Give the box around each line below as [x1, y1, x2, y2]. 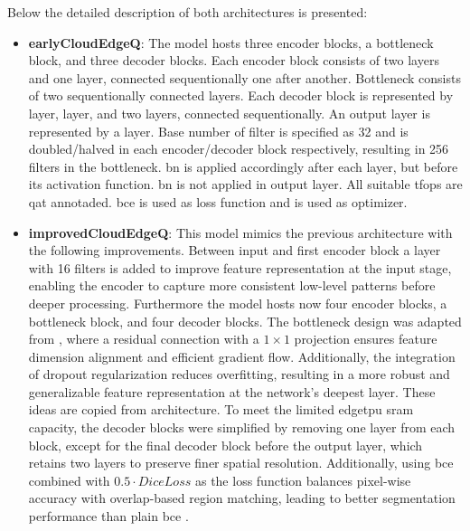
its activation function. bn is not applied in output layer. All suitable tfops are [28, 175, 463, 194]
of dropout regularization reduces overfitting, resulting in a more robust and [28, 365, 450, 384]
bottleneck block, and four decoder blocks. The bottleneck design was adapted [28, 311, 462, 330]
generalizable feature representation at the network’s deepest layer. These [28, 382, 436, 401]
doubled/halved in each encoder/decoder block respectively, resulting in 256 [28, 139, 449, 158]
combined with [28, 470, 110, 489]
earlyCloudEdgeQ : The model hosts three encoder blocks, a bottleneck [28, 33, 434, 52]
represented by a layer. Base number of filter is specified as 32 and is [28, 121, 409, 140]
